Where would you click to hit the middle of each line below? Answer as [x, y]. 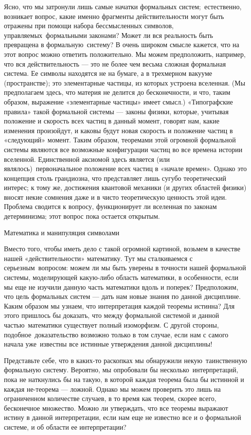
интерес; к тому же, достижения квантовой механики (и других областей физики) [125, 187]
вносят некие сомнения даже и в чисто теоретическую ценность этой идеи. [116, 197]
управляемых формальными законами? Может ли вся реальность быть [109, 35]
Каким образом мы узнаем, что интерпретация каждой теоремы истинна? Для [119, 305]
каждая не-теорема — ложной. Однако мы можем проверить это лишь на [112, 389]
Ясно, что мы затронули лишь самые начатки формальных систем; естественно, [123, 6]
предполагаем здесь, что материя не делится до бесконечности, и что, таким [117, 92]
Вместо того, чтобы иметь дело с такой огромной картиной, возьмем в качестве [122, 249]
